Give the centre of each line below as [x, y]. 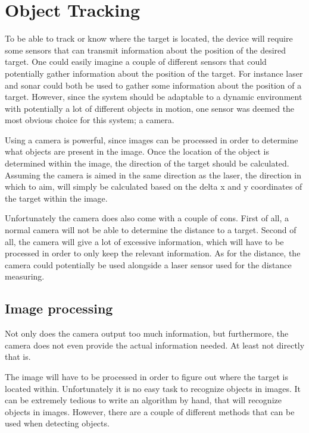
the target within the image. [56, 198]
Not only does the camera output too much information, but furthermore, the [147, 333]
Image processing [59, 308]
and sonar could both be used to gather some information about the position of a [153, 85]
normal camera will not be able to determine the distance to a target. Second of [151, 230]
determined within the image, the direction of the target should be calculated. [147, 163]
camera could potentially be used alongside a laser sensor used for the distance [148, 264]
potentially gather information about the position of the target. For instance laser [154, 73]
